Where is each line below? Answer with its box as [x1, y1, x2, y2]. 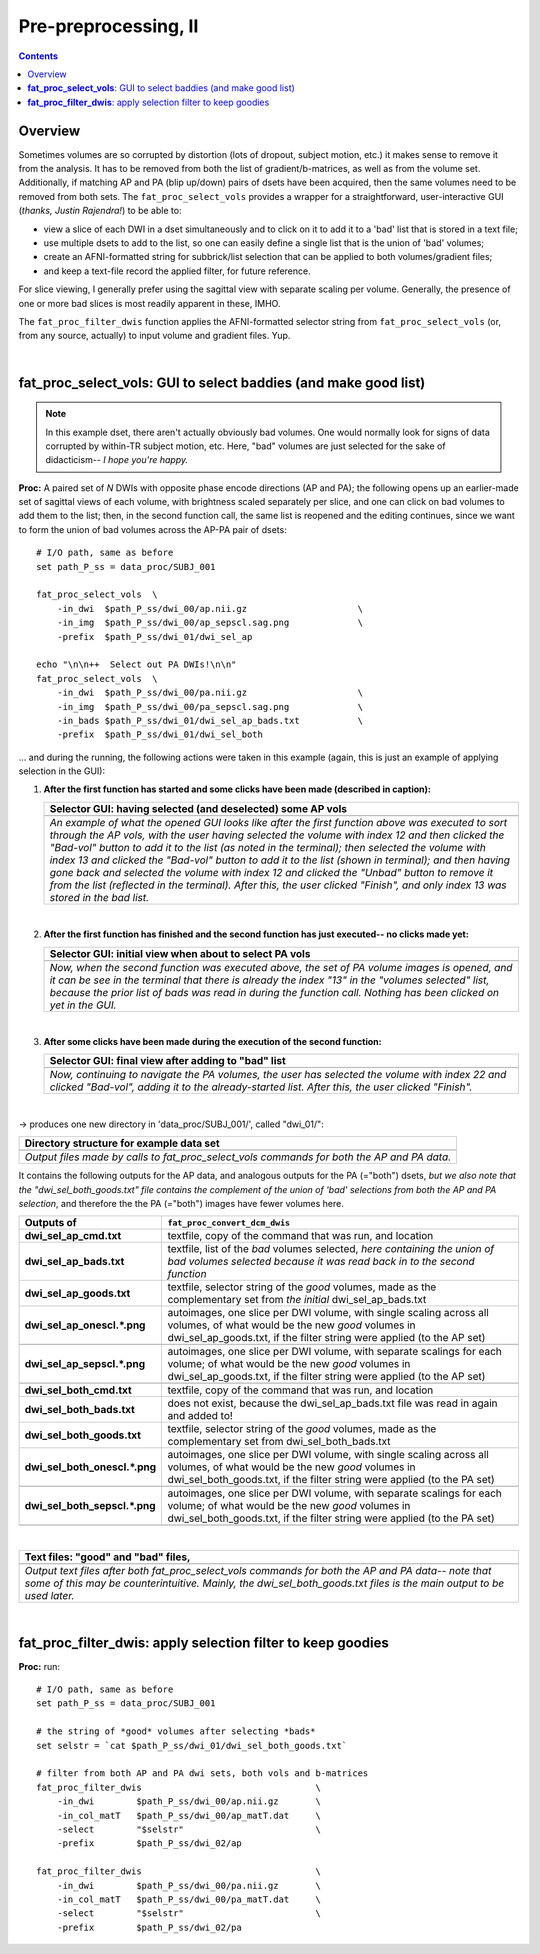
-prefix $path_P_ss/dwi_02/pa [56, 1921, 242, 1933]
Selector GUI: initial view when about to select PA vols [49, 946, 311, 960]
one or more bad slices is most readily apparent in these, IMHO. [18, 297, 281, 309]
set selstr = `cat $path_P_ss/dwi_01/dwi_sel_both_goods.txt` [36, 1740, 348, 1751]
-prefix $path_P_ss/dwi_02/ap [56, 1838, 242, 1849]
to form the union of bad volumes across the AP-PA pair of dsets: [18, 523, 287, 535]
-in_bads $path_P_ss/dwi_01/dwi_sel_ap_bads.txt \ [56, 715, 364, 726]
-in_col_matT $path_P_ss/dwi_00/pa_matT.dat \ [56, 1893, 322, 1905]
